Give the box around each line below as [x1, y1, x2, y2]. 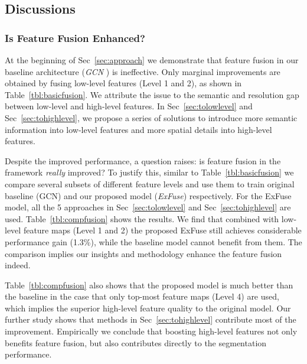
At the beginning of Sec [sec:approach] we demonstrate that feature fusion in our [5, 54, 299, 66]
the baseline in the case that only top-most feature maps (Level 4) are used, [5, 290, 279, 303]
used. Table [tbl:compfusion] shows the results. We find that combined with [5, 212, 279, 225]
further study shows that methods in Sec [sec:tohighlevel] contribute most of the [5, 313, 296, 326]
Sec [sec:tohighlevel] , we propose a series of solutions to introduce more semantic [5, 111, 298, 123]
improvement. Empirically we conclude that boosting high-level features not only [5, 325, 298, 337]
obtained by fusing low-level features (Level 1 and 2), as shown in [5, 77, 242, 89]
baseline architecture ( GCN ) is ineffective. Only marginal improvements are [5, 65, 280, 77]
